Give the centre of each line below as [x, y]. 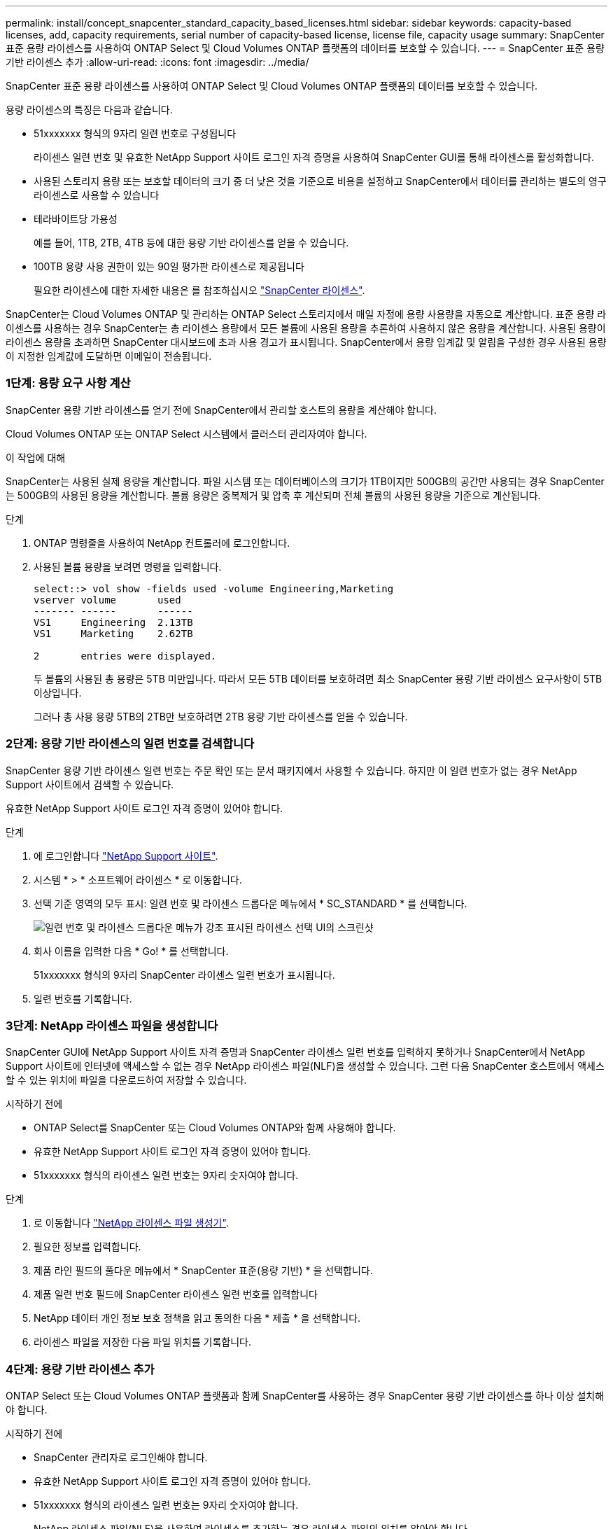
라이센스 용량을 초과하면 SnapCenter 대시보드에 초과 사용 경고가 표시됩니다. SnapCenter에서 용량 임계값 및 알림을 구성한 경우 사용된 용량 [306, 342]
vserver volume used [107, 600]
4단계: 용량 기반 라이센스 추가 [80, 1369]
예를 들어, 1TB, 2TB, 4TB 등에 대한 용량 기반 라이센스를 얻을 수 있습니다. [191, 243]
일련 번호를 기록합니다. [83, 998]
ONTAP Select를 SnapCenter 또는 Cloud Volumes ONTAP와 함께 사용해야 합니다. [215, 1128]
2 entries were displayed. [125, 656]
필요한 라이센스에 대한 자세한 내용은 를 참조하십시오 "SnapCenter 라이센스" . [199, 290]
